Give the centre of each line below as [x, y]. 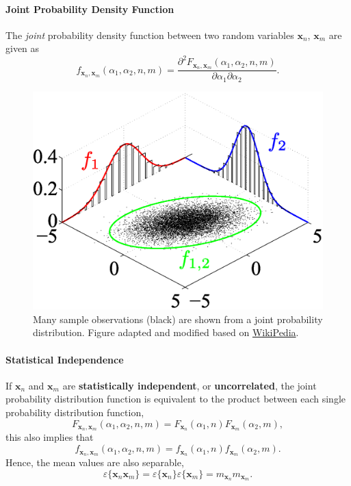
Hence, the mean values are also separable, [95, 462]
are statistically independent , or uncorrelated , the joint [190, 385]
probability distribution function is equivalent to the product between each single [176, 399]
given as [23, 48]
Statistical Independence [65, 359]
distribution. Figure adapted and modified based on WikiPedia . [166, 332]
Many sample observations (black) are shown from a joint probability [178, 319]
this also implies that [50, 437]
